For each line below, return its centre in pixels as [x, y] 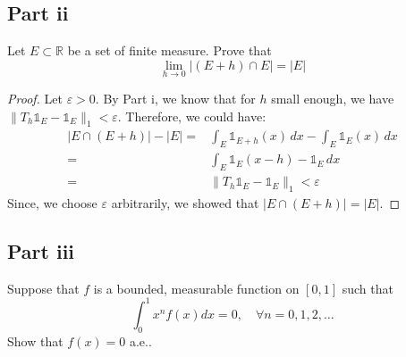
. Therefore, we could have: [192, 116]
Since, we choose [52, 202]
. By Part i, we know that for [175, 99]
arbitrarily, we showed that [185, 202]
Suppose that [43, 288]
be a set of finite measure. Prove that [169, 50]
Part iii [41, 250]
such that [368, 288]
